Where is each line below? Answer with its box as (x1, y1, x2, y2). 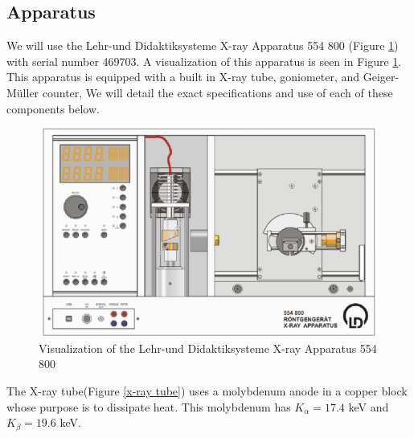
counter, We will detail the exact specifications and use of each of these (42, 84, 393, 100)
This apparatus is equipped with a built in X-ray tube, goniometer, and (6, 68, 360, 85)
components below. (6, 100, 100, 117)
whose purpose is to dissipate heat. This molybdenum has (6, 398, 291, 415)
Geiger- (363, 68, 400, 85)
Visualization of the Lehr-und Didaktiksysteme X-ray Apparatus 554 (39, 339, 377, 356)
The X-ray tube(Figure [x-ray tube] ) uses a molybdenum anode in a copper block (6, 382, 408, 399)
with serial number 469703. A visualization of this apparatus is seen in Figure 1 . (6, 52, 402, 69)
